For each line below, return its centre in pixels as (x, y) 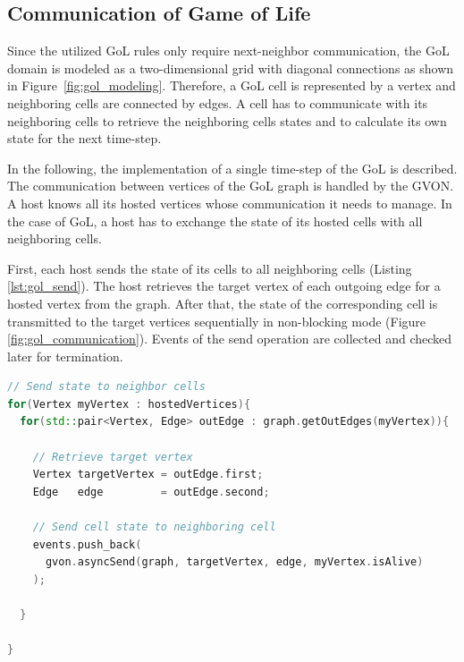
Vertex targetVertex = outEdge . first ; (148, 475)
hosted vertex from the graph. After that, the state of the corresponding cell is (223, 303)
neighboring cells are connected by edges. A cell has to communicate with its (218, 102)
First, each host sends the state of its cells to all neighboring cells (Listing (210, 268)
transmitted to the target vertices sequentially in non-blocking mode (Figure (217, 321)
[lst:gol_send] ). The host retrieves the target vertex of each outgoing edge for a (224, 286)
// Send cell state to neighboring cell (154, 527)
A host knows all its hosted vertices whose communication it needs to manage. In (230, 203)
